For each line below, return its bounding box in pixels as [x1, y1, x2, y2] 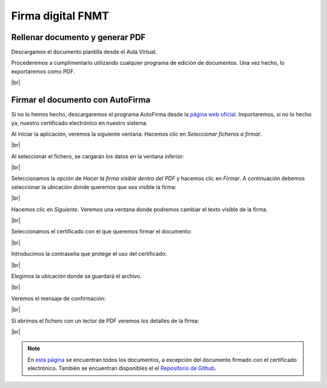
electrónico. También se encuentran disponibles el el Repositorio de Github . [27, 364, 217, 372]
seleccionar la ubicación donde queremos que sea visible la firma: [11, 183, 177, 190]
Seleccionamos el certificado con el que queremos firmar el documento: [11, 228, 192, 235]
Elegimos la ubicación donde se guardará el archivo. [11, 273, 142, 279]
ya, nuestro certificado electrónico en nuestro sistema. [11, 119, 148, 127]
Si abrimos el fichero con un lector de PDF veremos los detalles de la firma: [11, 317, 199, 324]
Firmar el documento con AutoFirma [11, 95, 151, 105]
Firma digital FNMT [11, 9, 110, 22]
